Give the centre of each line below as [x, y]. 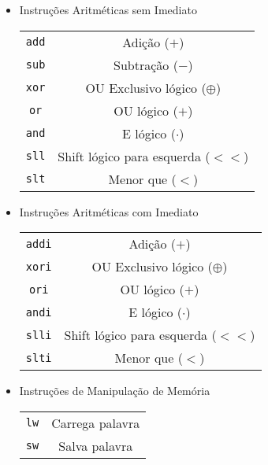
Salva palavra [96, 445]
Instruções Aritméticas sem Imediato [108, 9]
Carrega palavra [96, 423]
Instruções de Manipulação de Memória [115, 391]
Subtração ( [146, 65]
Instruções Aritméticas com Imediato [109, 211]
